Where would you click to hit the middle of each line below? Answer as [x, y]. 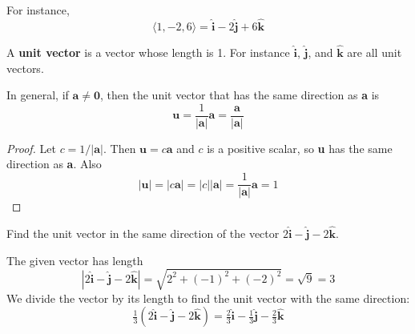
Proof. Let [31, 148]
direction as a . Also [54, 164]
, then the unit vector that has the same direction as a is [240, 95]
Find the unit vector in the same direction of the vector [143, 233]
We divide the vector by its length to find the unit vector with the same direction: [208, 298]
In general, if [38, 95]
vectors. [25, 68]
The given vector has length [75, 260]
